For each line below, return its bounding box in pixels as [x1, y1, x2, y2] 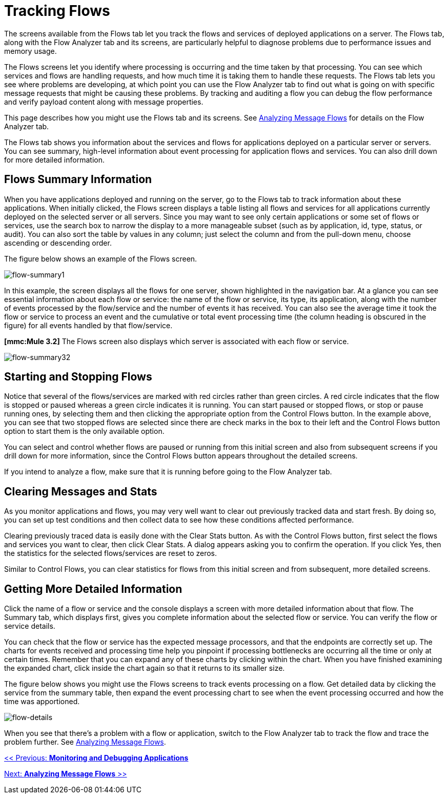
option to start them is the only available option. [4, 427, 165, 436]
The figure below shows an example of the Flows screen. [4, 254, 197, 263]
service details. [4, 622, 55, 631]
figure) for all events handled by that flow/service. [4, 321, 173, 330]
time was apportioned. [4, 697, 80, 706]
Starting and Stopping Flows [4, 370, 152, 384]
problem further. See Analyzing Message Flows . [4, 737, 166, 747]
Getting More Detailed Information [4, 582, 182, 595]
